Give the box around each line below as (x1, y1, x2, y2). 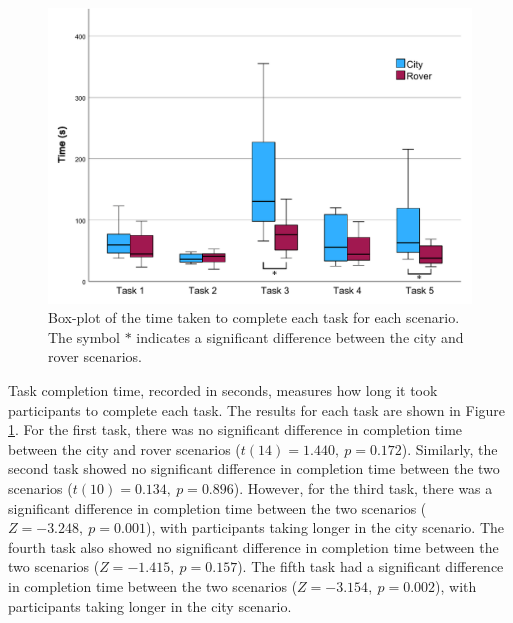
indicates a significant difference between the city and (136, 326, 464, 347)
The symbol (48, 326, 121, 347)
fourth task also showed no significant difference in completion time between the (8, 536, 499, 557)
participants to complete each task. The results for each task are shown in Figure (8, 399, 506, 420)
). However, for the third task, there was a (233, 477, 493, 498)
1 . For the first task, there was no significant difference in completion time (8, 419, 463, 440)
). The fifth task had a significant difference (237, 556, 504, 577)
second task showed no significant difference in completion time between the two (8, 458, 500, 479)
